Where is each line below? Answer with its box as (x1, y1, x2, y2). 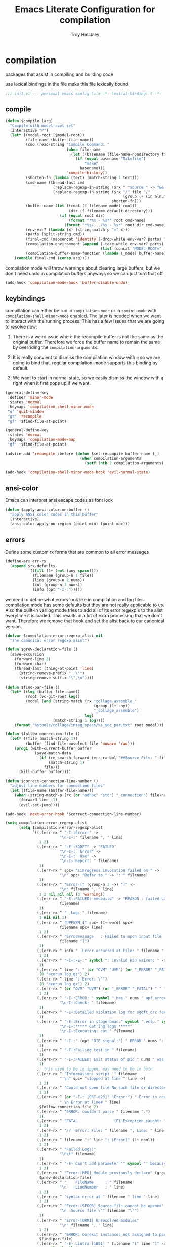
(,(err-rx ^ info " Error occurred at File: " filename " (37, 948, 164, 954)
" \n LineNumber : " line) (59, 1184, 125, 1190)
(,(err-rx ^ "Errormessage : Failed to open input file (37, 934, 162, 939)
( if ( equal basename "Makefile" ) (75, 156, 146, 161)
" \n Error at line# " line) (59, 1100, 121, 1105)
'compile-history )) (66, 170, 108, 175)
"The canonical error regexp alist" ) (10, 638, 90, 643)
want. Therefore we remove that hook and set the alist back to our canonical (5, 618, 164, 624)
